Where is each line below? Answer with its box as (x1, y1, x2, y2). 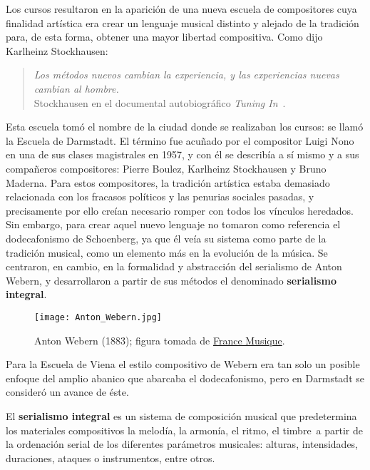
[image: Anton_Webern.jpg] (34, 312, 162, 322)
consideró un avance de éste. (6, 384, 129, 399)
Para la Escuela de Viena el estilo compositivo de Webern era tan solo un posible (6, 357, 360, 372)
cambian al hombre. (34, 81, 119, 96)
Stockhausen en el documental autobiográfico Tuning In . (34, 95, 286, 110)
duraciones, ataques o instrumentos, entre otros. (6, 450, 215, 465)
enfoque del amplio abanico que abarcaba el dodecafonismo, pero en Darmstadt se (6, 370, 364, 385)
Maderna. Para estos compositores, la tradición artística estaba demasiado (6, 175, 330, 190)
